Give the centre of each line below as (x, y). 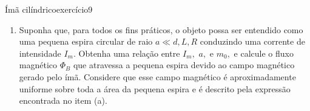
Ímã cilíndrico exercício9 (49, 9)
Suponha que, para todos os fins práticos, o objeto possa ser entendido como (161, 29)
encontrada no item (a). (63, 100)
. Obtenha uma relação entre (126, 53)
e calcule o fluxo (264, 53)
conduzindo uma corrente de (252, 41)
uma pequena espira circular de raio (86, 41)
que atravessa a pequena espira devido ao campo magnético (184, 65)
